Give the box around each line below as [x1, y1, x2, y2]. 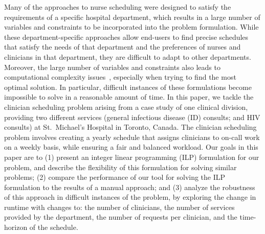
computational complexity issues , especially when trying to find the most [4, 72, 236, 82]
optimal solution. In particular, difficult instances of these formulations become [4, 81, 252, 92]
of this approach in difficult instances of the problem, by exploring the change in [4, 192, 256, 202]
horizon [4, 222, 28, 232]
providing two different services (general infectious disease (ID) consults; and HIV [4, 111, 260, 122]
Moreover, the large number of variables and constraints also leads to [4, 61, 220, 72]
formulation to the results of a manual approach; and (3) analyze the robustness [4, 181, 255, 192]
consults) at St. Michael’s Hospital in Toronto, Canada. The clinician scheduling [4, 122, 257, 132]
